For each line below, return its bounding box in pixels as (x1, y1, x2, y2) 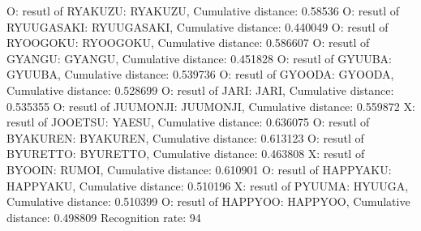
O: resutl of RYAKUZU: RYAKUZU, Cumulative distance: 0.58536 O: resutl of (6, 2, 400, 19)
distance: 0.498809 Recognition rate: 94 (6, 208, 201, 225)
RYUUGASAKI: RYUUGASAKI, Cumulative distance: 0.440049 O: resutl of (6, 18, 389, 35)
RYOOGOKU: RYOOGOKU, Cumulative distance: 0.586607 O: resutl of (6, 34, 370, 51)
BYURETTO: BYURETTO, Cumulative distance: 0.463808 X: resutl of (6, 145, 365, 162)
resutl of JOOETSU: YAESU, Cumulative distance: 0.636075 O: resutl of (6, 113, 370, 130)
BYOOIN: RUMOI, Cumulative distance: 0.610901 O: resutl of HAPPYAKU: (6, 160, 392, 178)
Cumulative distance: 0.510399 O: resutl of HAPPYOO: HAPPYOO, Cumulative (6, 193, 410, 210)
